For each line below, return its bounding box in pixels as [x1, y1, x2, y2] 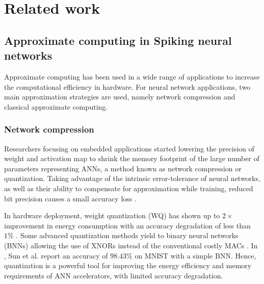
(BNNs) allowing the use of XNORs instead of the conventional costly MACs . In [4, 240, 258, 250]
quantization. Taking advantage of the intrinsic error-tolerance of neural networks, [4, 173, 260, 184]
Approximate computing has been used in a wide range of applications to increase [4, 71, 260, 82]
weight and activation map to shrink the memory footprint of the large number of [4, 153, 259, 164]
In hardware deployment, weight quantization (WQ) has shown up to [4, 210, 220, 221]
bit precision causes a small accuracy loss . [4, 193, 137, 203]
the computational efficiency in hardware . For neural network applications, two [4, 81, 251, 92]
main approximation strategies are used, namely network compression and [4, 91, 235, 102]
